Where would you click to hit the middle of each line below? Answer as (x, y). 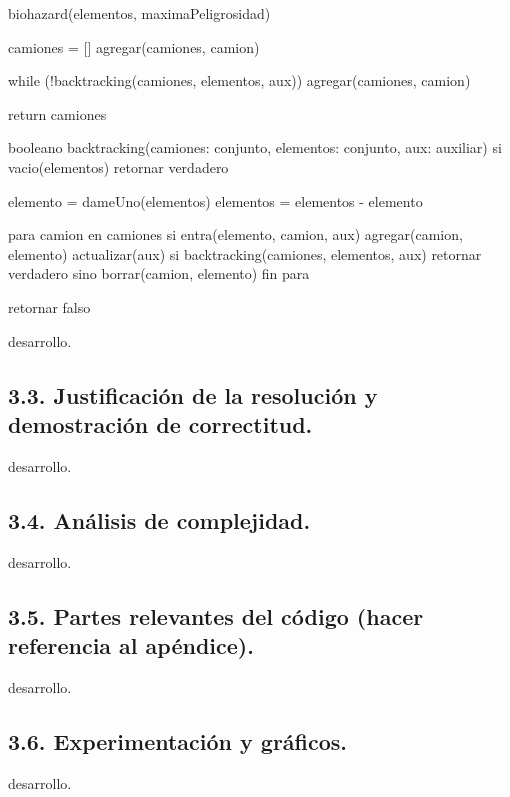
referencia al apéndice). (131, 644)
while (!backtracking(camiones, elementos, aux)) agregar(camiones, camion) (239, 80)
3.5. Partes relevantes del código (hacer (216, 615)
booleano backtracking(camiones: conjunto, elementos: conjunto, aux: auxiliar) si (255, 147)
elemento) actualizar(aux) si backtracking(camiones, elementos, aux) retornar (245, 253)
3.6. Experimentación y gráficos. (178, 740)
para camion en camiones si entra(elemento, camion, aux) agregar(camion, (235, 234)
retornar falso (49, 306)
